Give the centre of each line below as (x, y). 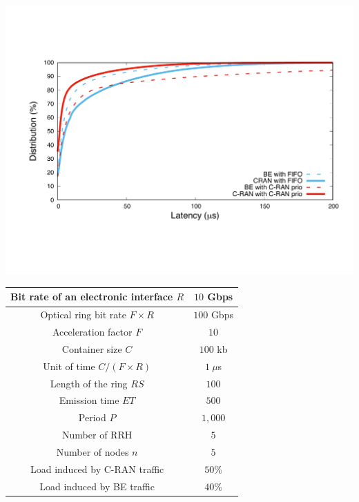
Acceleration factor (92, 332)
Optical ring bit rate (83, 315)
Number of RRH (97, 435)
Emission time (89, 400)
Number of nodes (93, 452)
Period (92, 417)
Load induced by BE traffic (97, 486)
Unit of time (69, 366)
